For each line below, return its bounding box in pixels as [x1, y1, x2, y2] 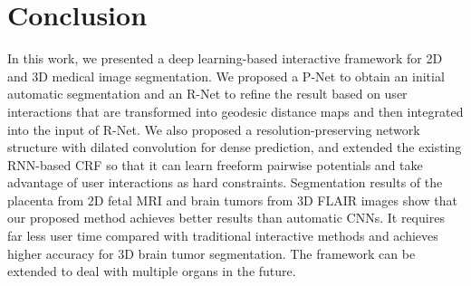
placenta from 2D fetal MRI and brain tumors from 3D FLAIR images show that [7, 190, 457, 209]
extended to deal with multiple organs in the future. [7, 262, 296, 281]
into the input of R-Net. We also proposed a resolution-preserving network [7, 119, 420, 138]
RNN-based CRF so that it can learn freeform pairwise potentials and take [7, 155, 423, 174]
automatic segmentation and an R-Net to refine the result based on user [7, 84, 408, 103]
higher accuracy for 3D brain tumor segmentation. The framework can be [7, 243, 416, 262]
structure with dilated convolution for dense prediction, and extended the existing [7, 138, 462, 157]
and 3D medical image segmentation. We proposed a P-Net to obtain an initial [7, 66, 445, 85]
